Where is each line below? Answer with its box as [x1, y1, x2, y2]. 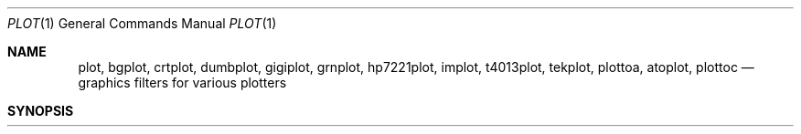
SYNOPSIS [7, 103, 74, 119]
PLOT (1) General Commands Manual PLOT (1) [7, 15, 277, 31]
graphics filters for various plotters [78, 75, 287, 90]
